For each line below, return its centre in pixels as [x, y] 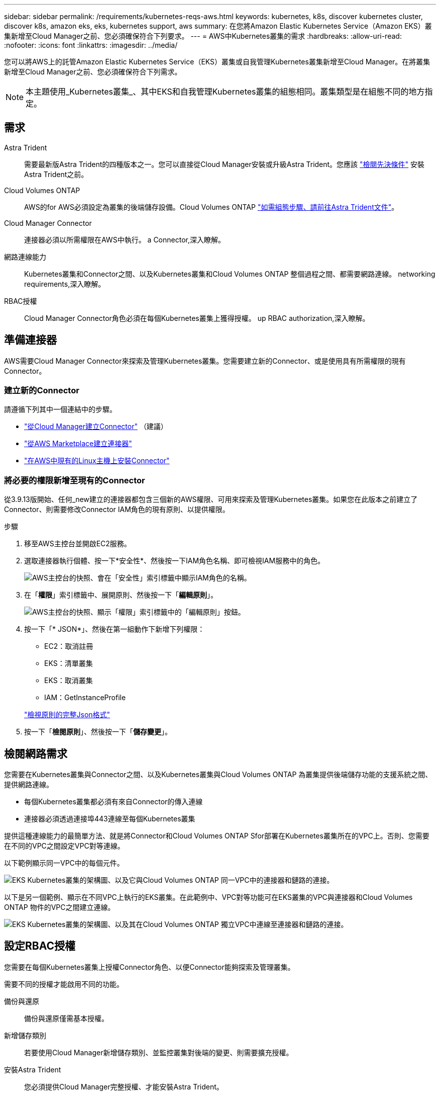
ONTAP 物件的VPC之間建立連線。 [60, 907]
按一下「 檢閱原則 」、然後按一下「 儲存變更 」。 [98, 732]
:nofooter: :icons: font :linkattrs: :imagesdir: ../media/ [91, 45]
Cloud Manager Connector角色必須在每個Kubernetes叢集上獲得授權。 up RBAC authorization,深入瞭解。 [197, 318]
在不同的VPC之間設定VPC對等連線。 [64, 846]
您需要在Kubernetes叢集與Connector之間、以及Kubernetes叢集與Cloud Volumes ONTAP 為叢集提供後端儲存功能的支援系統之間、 [218, 775]
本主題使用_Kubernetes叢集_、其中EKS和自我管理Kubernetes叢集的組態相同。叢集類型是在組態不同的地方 [225, 92]
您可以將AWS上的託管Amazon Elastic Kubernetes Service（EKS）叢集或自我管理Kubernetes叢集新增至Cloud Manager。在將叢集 [217, 62]
